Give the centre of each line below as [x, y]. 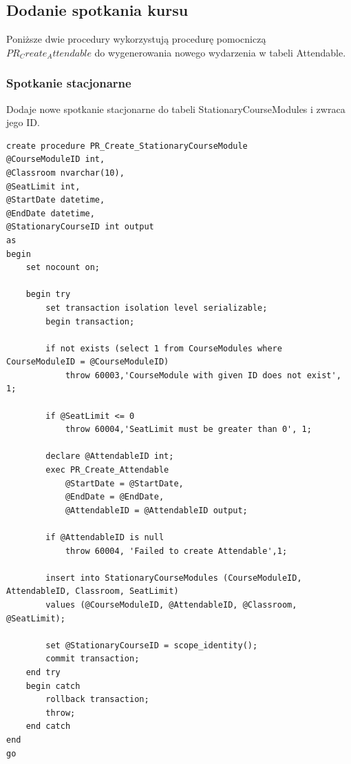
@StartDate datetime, [56, 200]
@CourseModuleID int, [56, 159]
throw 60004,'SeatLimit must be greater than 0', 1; [188, 430]
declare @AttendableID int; [110, 456]
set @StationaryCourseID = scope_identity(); [152, 645]
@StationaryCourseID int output [80, 227]
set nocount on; [63, 268]
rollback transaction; [97, 700]
